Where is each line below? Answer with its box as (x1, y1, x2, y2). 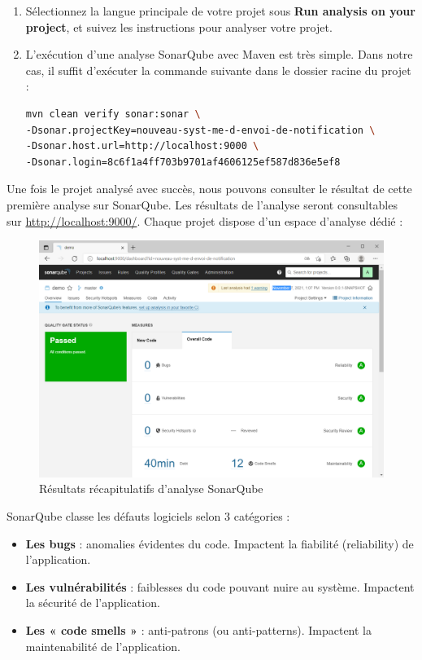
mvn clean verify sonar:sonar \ (25, 108, 201, 120)
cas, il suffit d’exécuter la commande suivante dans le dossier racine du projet (25, 61, 411, 78)
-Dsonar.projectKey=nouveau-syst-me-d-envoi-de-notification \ (25, 124, 376, 136)
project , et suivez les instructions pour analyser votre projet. (25, 18, 333, 35)
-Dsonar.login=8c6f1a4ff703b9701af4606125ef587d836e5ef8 (25, 156, 341, 168)
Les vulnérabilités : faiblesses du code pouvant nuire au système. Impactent (25, 578, 415, 595)
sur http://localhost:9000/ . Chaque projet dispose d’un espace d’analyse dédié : (7, 212, 403, 229)
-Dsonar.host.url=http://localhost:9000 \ (25, 140, 259, 152)
